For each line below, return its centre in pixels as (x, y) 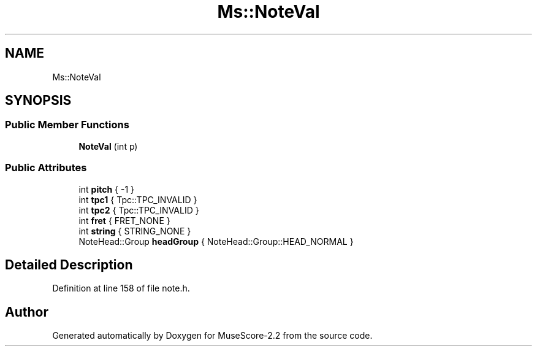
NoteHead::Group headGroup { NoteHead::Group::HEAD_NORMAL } (216, 241)
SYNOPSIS (38, 101)
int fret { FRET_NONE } (124, 220)
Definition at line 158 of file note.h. (121, 288)
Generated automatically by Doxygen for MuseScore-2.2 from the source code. (212, 336)
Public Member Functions (67, 125)
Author (27, 312)
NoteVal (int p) (108, 146)
